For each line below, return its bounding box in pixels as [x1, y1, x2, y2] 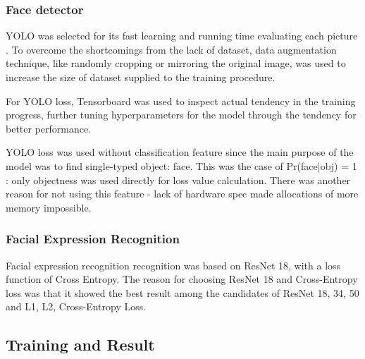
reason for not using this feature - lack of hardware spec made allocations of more [6, 186, 359, 201]
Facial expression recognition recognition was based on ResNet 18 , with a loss [6, 257, 341, 272]
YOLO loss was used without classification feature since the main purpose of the [6, 145, 354, 159]
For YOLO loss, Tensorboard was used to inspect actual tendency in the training [6, 93, 356, 108]
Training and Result [6, 334, 155, 355]
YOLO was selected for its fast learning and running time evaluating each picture [6, 28, 358, 43]
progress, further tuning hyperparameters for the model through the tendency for [6, 107, 357, 122]
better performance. [6, 121, 92, 135]
